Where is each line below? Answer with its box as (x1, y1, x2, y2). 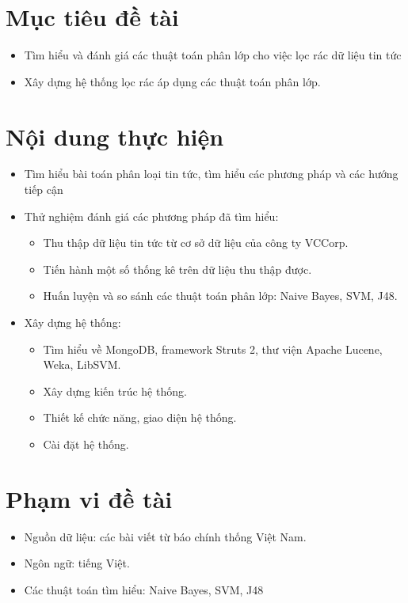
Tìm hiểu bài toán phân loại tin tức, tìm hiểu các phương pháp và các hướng (24, 165, 398, 182)
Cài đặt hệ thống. (43, 435, 129, 452)
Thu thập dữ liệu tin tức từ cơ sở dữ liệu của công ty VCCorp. (43, 234, 349, 251)
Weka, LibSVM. (43, 356, 121, 373)
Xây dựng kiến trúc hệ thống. (43, 382, 187, 399)
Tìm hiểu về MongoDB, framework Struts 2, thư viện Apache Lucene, (43, 340, 383, 357)
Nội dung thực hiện (6, 119, 224, 152)
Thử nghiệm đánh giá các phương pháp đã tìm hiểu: (24, 207, 279, 224)
